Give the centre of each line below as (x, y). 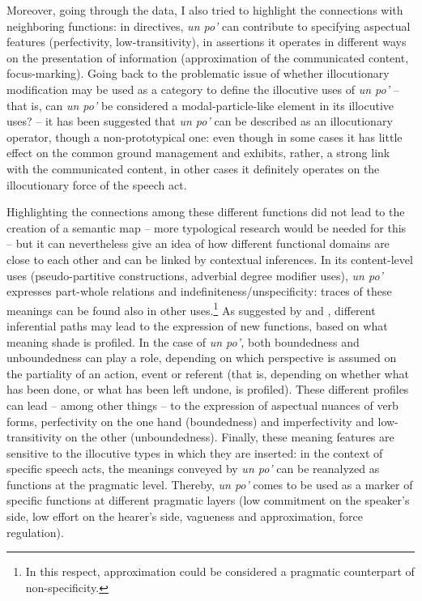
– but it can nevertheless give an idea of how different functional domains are (198, 243)
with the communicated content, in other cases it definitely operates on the (193, 168)
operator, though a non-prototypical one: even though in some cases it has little (205, 136)
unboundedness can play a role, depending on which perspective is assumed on (202, 358)
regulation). (35, 532)
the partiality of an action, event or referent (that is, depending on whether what (208, 373)
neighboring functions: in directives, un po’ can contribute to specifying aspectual (209, 26)
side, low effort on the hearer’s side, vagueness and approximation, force (185, 516)
